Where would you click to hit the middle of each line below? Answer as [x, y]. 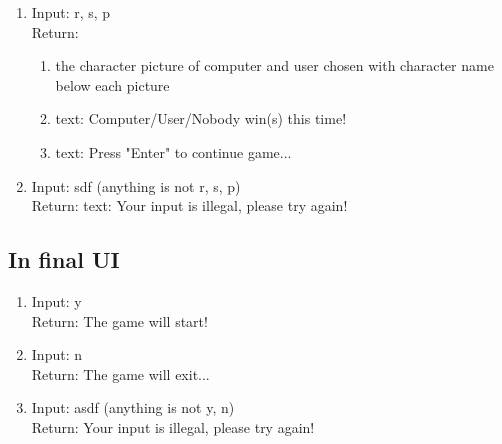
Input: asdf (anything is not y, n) [133, 407]
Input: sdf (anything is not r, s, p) [136, 185]
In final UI [64, 259]
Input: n [56, 354]
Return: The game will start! [119, 320]
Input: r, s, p [71, 12]
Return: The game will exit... [120, 373]
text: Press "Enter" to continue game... [173, 151]
